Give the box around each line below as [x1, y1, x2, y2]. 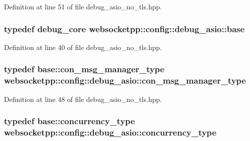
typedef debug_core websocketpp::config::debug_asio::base [4, 22, 245, 35]
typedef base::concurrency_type [4, 115, 135, 127]
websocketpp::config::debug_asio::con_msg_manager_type [4, 74, 246, 87]
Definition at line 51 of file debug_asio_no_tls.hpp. [4, 1, 162, 11]
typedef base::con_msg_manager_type [4, 63, 165, 75]
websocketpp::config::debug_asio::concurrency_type [4, 126, 217, 138]
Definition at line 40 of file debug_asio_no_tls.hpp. [4, 42, 162, 52]
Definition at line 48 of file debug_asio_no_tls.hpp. [4, 94, 162, 104]
